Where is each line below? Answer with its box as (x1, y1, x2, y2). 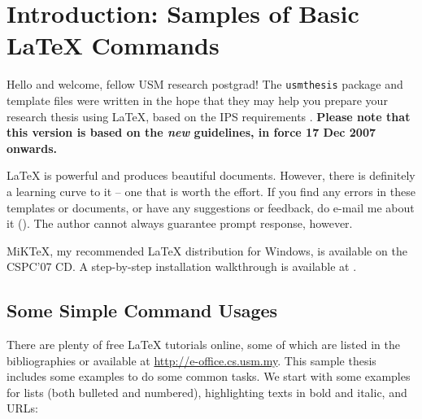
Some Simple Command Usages (7, 298, 278, 323)
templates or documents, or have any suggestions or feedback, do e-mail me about (7, 199, 415, 216)
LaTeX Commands (7, 28, 220, 62)
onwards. (7, 139, 57, 156)
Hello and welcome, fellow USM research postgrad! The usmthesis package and (7, 76, 403, 93)
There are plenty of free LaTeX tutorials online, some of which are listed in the (7, 336, 400, 353)
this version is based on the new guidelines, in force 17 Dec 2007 (7, 124, 376, 141)
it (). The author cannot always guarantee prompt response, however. (7, 215, 353, 232)
